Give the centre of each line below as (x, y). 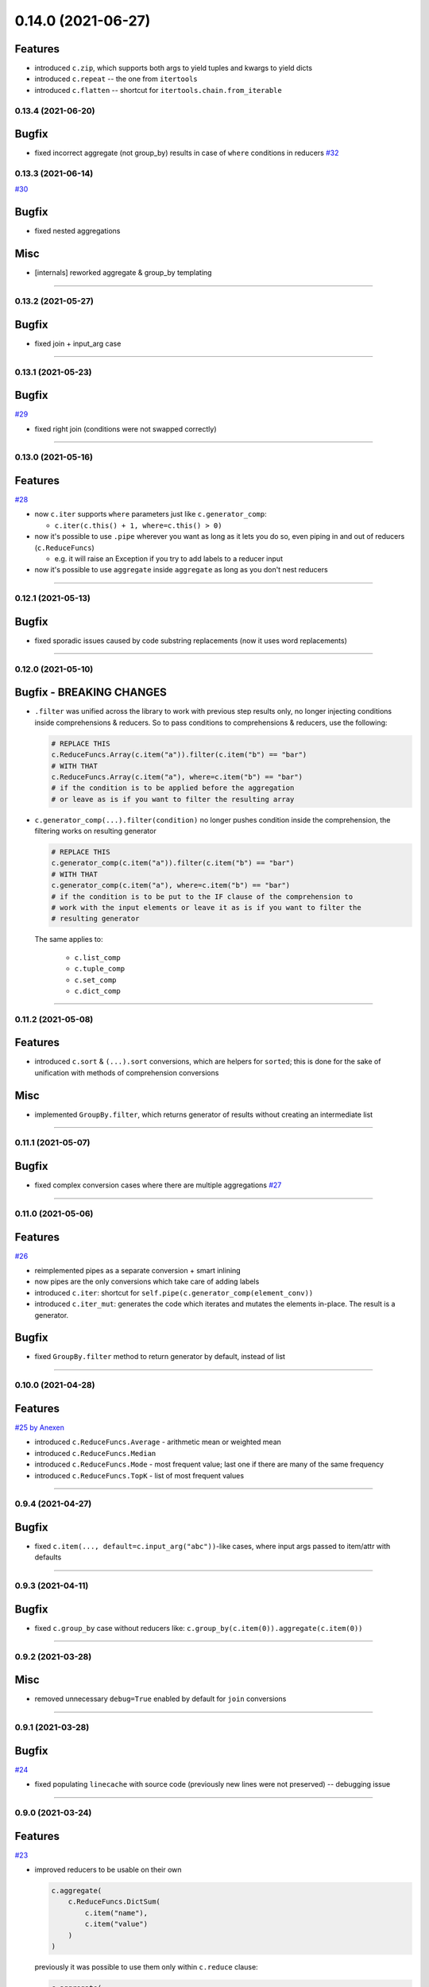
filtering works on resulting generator (95, 831)
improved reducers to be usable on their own (108, 1870)
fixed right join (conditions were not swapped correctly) (126, 428)
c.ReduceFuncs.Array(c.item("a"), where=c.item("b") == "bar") (177, 777)
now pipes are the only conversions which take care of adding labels (147, 1282)
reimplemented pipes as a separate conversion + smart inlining (138, 1271)
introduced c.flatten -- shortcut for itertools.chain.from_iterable (158, 90)
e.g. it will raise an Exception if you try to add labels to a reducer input (169, 559)
